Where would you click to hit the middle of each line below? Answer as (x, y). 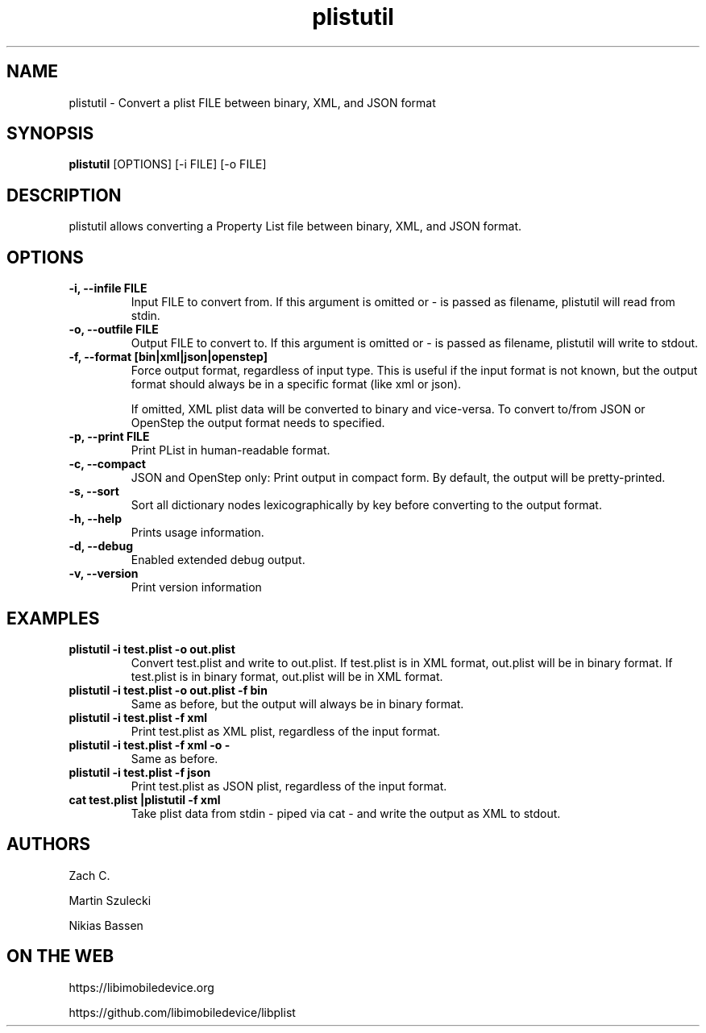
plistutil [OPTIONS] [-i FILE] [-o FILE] (168, 164)
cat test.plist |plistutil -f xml (145, 799)
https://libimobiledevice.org (141, 987)
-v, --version (104, 574)
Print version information (196, 587)
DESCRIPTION (64, 195)
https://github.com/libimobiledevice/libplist (182, 1012)
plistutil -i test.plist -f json (140, 772)
